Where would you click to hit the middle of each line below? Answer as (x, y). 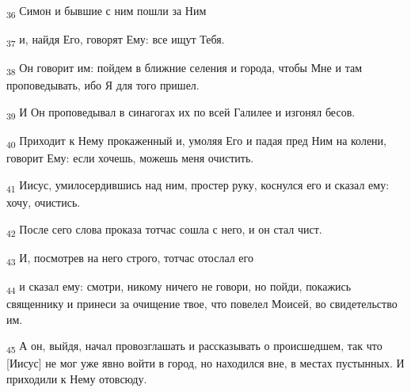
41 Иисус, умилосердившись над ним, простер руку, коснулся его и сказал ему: (198, 185)
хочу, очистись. (44, 202)
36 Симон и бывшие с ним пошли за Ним (107, 11)
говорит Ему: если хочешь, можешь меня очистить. (130, 158)
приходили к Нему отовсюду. (77, 378)
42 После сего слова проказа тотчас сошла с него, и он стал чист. (164, 230)
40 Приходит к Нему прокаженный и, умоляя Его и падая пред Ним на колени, (196, 141)
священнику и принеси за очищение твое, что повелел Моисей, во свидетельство (202, 303)
